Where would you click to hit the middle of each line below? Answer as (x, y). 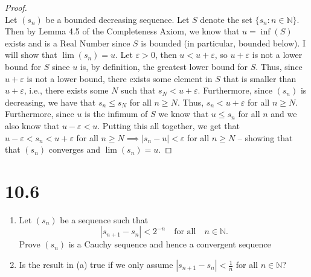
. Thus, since (279, 66)
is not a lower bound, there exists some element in (120, 78)
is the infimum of (116, 114)
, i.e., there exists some (66, 90)
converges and (74, 149)
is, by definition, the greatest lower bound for (164, 66)
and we (284, 114)
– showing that (265, 137)
